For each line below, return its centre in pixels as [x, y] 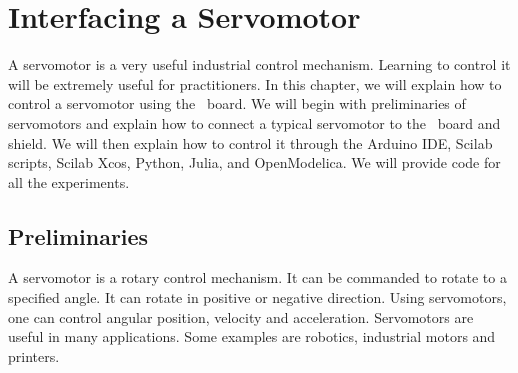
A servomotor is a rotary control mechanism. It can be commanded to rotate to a [257, 277]
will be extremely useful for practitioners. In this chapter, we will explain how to [255, 83]
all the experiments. [69, 181]
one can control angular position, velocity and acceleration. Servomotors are [241, 316]
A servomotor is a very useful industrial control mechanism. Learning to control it [259, 64]
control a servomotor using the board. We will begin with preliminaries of [237, 103]
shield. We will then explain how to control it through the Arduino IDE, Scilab [250, 142]
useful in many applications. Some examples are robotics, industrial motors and [252, 336]
